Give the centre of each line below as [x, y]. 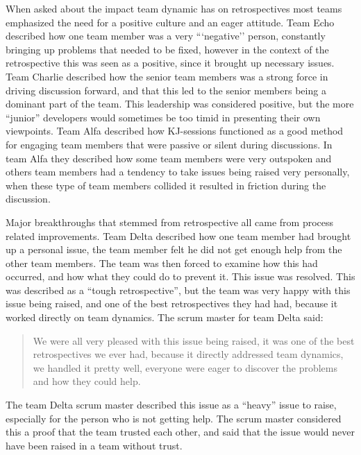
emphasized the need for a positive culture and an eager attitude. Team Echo [170, 22]
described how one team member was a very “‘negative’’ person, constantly [166, 36]
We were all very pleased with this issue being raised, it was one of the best [194, 340]
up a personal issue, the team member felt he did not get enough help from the [174, 249]
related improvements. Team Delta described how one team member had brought [178, 235]
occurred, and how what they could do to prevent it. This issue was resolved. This [180, 276]
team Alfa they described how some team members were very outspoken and [169, 158]
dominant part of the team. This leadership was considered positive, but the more [180, 104]
